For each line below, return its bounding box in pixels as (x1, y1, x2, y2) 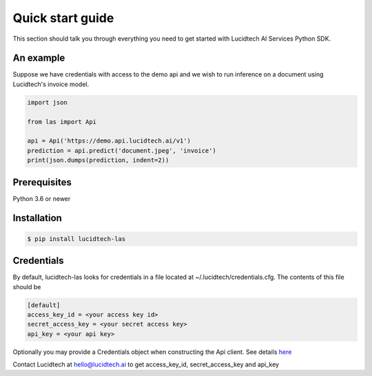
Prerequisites (12, 176, 72, 188)
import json (27, 98, 68, 106)
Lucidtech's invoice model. (12, 80, 90, 88)
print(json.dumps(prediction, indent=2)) (27, 156, 169, 165)
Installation (12, 212, 62, 224)
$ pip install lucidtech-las (27, 235, 126, 242)
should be (12, 282, 41, 291)
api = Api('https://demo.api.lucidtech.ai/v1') (27, 137, 191, 145)
